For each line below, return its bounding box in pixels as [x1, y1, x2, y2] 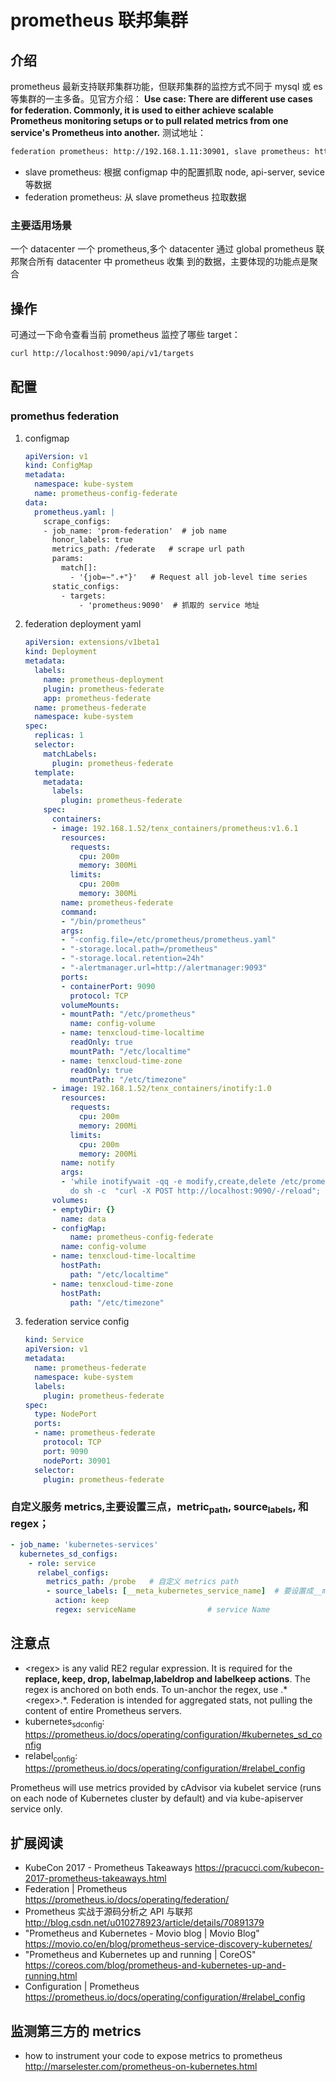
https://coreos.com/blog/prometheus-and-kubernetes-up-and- [24, 1959, 287, 1971]
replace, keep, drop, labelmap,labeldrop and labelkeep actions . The [24, 1672, 311, 1685]
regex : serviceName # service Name [54, 1605, 271, 1615]
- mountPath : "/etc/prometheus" [61, 1009, 196, 1020]
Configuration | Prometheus [24, 1981, 140, 1993]
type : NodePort [34, 1409, 98, 1420]
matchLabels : [43, 749, 98, 759]
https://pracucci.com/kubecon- [194, 1862, 325, 1874]
